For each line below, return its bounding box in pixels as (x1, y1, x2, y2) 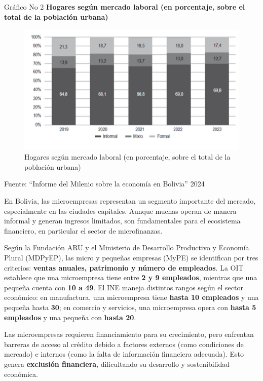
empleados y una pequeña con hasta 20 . (4, 312, 136, 322)
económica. (4, 368, 38, 379)
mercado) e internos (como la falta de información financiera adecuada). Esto (4, 349, 244, 359)
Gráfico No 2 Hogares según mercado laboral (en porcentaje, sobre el (4, 2, 245, 12)
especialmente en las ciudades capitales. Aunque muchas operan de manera (4, 205, 237, 216)
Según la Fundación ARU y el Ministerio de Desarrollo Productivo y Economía (4, 242, 249, 253)
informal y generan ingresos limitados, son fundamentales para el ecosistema (4, 215, 241, 226)
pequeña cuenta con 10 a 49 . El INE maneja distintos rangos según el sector (4, 282, 243, 292)
